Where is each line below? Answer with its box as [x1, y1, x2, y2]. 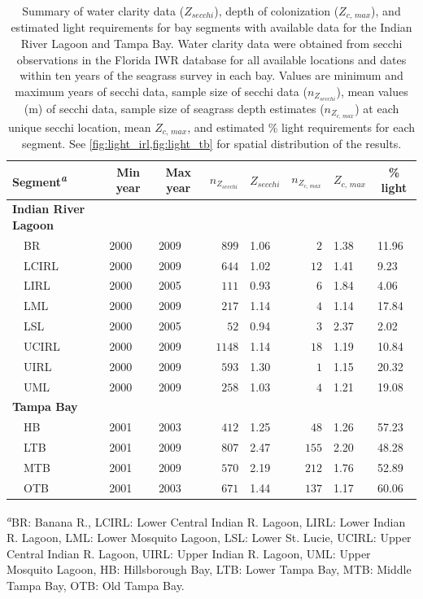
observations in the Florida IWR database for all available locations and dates [16, 50, 407, 68]
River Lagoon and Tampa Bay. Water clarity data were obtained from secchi [20, 35, 403, 52]
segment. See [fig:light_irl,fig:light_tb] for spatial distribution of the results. [21, 135, 402, 152]
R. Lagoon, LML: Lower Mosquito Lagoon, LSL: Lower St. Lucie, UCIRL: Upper [7, 529, 412, 546]
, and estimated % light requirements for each [187, 118, 415, 135]
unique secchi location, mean [8, 118, 151, 135]
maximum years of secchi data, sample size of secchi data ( [15, 82, 307, 99]
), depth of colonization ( [214, 2, 339, 19]
